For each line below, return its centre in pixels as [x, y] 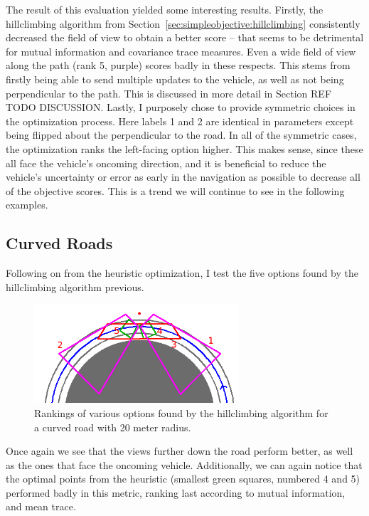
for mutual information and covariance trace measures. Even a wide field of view [181, 51]
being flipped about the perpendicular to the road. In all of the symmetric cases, [181, 135]
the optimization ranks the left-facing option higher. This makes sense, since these [184, 148]
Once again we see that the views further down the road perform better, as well [180, 451]
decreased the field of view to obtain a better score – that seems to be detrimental [185, 37]
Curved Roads [59, 243]
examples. [27, 205]
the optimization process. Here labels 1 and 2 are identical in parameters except [180, 121]
